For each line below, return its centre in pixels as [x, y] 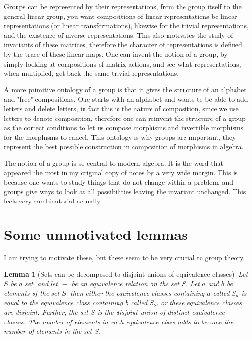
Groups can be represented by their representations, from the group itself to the [123, 6]
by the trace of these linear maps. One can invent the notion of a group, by [116, 54]
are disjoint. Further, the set [46, 312]
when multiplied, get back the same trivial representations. [92, 73]
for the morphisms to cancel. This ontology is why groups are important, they [120, 137]
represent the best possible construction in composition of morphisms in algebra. [124, 146]
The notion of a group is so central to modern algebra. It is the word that [114, 162]
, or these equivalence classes [199, 302]
